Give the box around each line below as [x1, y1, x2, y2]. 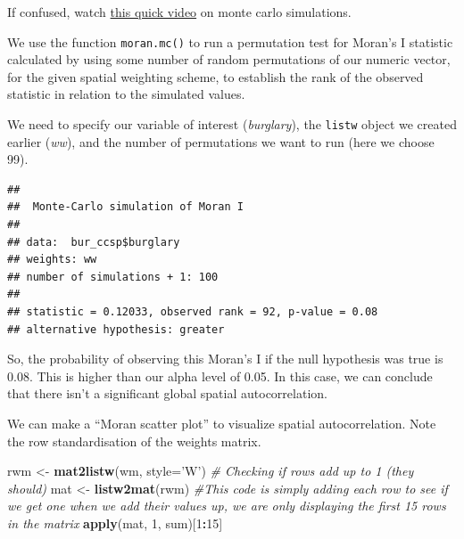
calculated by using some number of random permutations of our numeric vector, [7, 50, 451, 69]
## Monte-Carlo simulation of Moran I [7, 200, 244, 214]
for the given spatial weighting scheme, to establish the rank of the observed [7, 67, 424, 86]
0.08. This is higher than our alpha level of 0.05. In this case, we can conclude [7, 366, 433, 385]
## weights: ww [7, 253, 97, 266]
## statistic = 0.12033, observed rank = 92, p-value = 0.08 [7, 306, 378, 319]
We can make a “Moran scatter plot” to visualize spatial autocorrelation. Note [7, 414, 436, 432]
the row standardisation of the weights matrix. [7, 431, 261, 450]
